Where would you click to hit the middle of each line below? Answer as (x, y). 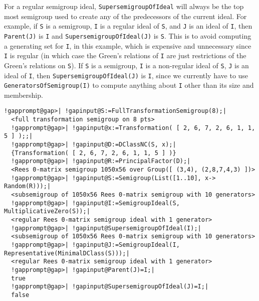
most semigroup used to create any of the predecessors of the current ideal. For (125, 16)
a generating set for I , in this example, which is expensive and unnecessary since (128, 45)
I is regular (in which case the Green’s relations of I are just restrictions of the (125, 55)
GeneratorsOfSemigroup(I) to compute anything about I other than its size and (129, 85)
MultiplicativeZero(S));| (47, 211)
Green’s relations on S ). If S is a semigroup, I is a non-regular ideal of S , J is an (126, 65)
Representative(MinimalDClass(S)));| (67, 253)
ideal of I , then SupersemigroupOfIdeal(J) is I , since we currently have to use (126, 75)
